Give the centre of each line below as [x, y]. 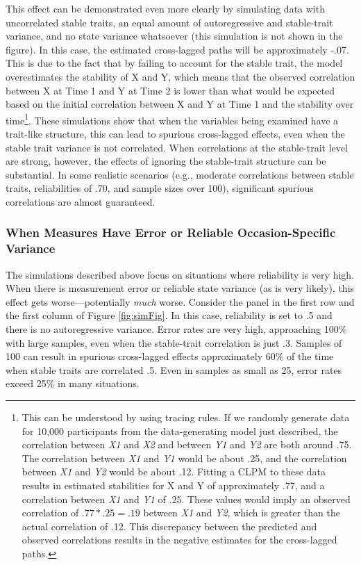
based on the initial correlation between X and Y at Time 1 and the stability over [180, 104]
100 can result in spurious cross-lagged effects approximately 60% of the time [170, 356]
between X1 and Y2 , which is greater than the [242, 513]
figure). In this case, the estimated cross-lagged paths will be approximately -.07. [177, 49]
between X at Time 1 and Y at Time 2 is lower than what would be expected [170, 90]
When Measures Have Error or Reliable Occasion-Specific [171, 232]
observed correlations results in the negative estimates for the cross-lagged [179, 540]
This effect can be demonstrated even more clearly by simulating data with [165, 8]
